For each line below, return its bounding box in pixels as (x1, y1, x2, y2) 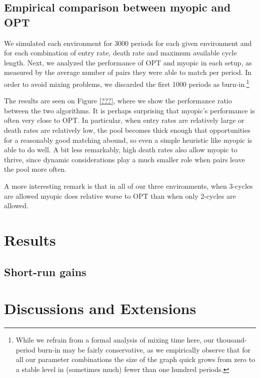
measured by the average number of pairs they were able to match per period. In (4, 67, 252, 77)
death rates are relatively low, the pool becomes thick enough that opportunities (4, 125, 250, 135)
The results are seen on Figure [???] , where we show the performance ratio (4, 95, 232, 106)
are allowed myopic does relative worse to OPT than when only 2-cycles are (4, 190, 236, 201)
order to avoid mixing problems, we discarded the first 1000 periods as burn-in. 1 (4, 77, 249, 89)
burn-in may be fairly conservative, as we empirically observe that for (37, 344, 250, 355)
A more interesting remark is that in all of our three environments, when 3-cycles (4, 180, 253, 191)
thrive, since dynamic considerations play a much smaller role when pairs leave (4, 154, 245, 164)
